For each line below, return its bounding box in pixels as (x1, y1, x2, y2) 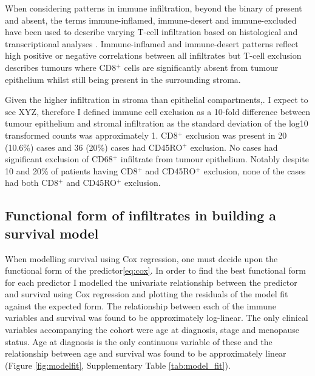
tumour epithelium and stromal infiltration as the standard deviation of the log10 (5, 117, 308, 130)
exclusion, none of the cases (203, 164, 306, 177)
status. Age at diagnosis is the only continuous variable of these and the (5, 335, 273, 348)
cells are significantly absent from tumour (124, 61, 279, 73)
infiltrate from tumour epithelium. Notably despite (120, 153, 309, 165)
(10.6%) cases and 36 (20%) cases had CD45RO (5, 140, 183, 153)
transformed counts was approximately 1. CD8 (5, 128, 178, 141)
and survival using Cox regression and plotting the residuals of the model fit (5, 288, 288, 300)
